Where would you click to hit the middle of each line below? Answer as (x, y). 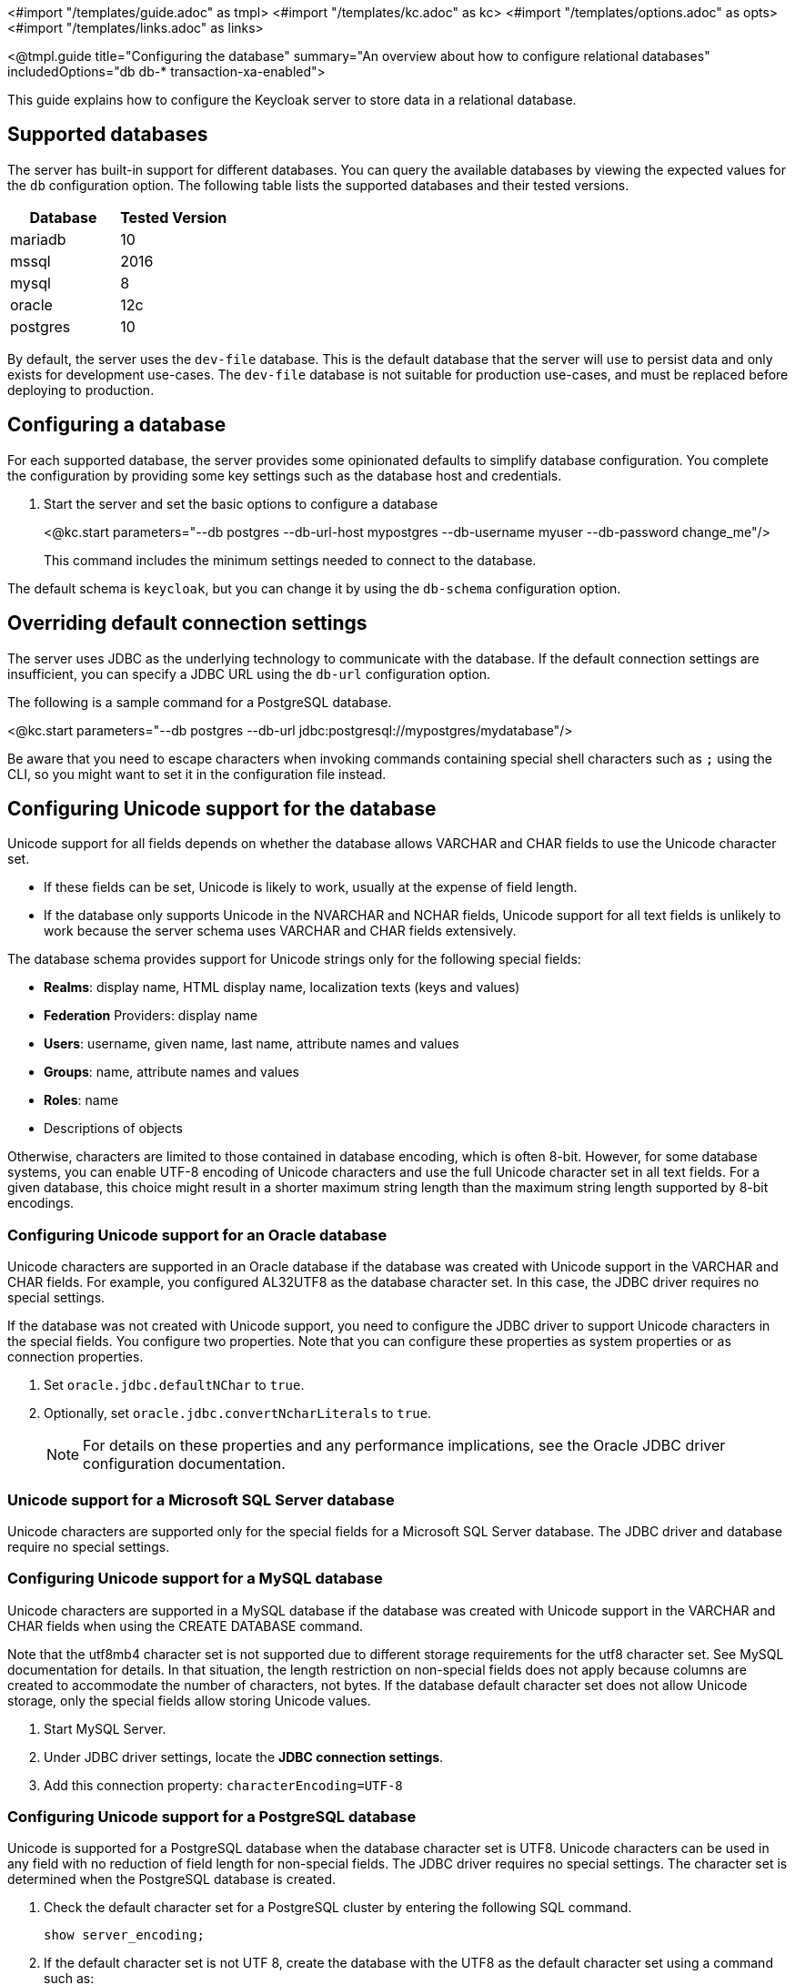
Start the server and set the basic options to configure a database (241, 503)
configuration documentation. (184, 1464)
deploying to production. (81, 390)
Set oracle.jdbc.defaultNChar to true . (174, 1385)
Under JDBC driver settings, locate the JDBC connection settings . (244, 1757)
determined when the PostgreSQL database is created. (172, 1879)
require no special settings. (89, 1546)
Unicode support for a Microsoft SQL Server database (201, 1499)
